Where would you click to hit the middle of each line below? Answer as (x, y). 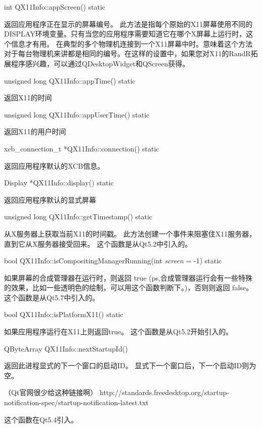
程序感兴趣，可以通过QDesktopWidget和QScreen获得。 (100, 63)
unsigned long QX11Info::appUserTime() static (77, 114)
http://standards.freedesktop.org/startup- (164, 392)
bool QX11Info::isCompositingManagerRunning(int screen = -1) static (113, 261)
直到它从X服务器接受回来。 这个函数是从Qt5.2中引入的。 (98, 243)
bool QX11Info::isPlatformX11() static (64, 314)
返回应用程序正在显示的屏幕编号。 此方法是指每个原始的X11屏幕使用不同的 (128, 24)
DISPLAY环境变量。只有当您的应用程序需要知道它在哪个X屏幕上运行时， (125, 34)
